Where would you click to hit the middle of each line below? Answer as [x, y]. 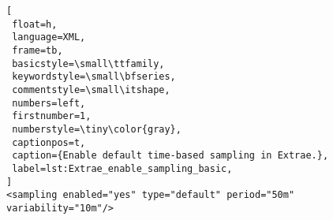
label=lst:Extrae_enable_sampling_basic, [122, 168]
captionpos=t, [49, 142]
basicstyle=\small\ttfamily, [88, 63]
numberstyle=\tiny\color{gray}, [97, 129]
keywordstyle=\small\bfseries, [94, 77]
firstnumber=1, [52, 116]
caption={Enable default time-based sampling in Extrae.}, [170, 156]
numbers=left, [49, 103]
